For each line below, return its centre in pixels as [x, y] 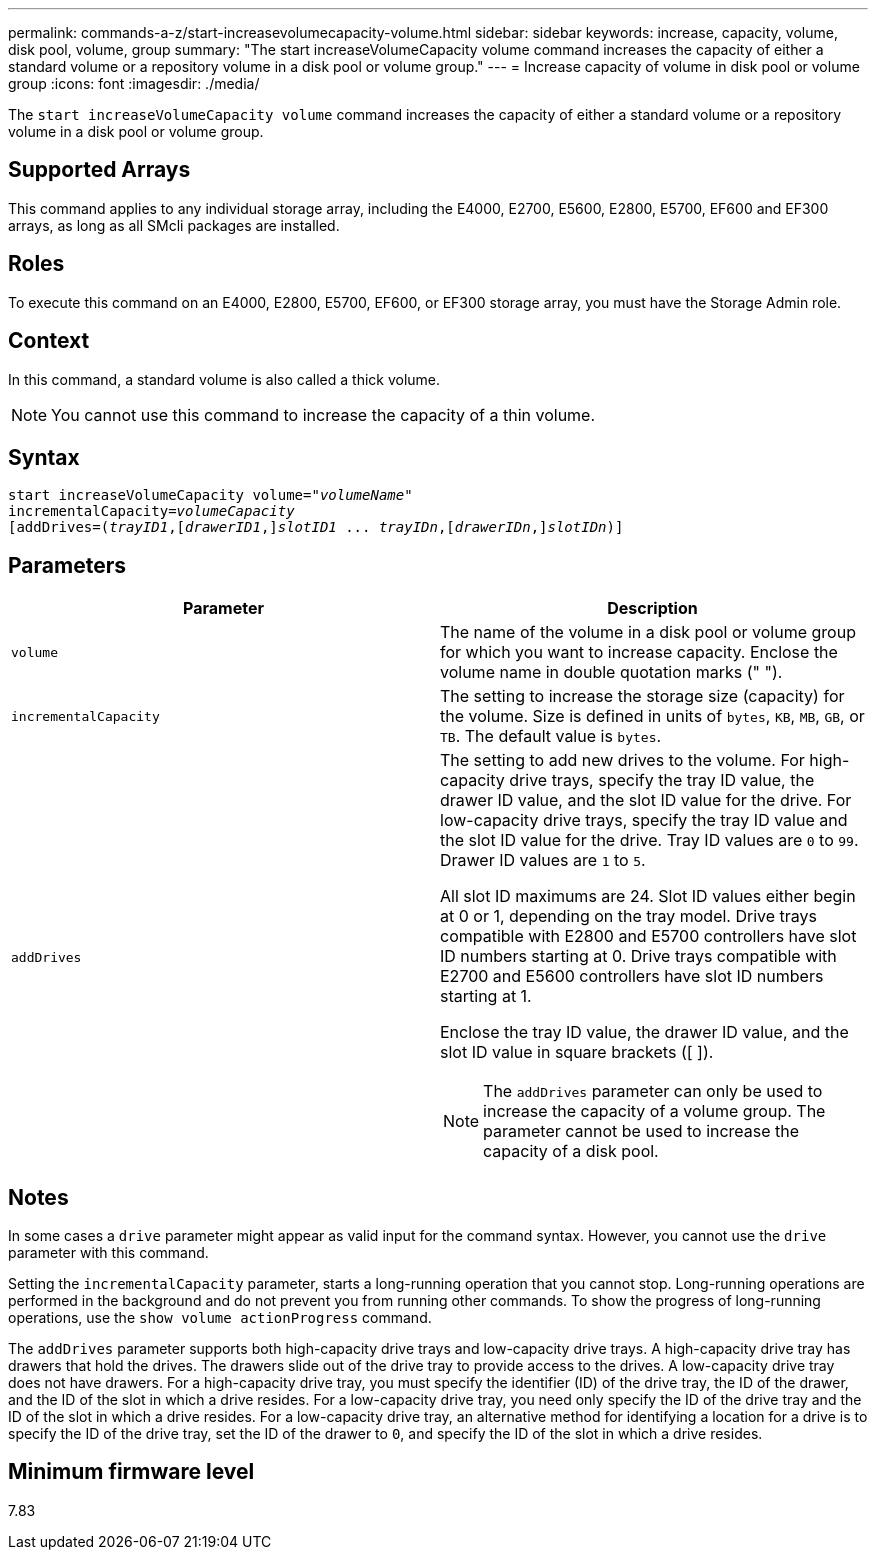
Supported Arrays [99, 170]
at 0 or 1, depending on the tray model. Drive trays [629, 916]
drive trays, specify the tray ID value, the [662, 780]
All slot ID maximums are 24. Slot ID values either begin [648, 896]
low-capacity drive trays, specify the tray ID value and [644, 820]
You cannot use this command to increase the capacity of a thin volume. [323, 414]
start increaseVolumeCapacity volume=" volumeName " [210, 495]
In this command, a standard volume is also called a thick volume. [224, 379]
